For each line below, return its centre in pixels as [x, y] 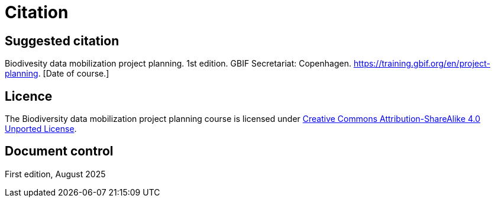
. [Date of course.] [74, 74]
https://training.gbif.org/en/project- [422, 64]
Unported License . [41, 129]
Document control [59, 151]
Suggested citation [62, 41]
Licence [29, 96]
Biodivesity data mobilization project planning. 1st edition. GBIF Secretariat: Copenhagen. [178, 64]
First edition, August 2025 [55, 174]
